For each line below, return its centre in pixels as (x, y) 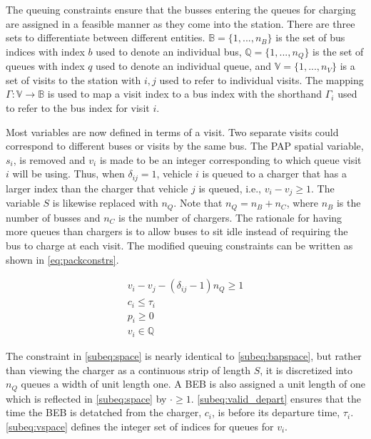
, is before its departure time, (276, 412)
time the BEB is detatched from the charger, (104, 412)
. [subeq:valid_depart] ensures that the (276, 398)
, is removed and (49, 159)
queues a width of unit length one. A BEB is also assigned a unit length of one (193, 384)
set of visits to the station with (73, 79)
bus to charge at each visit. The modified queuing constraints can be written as (179, 245)
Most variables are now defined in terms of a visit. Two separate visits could (172, 131)
